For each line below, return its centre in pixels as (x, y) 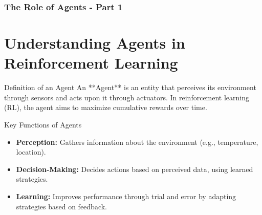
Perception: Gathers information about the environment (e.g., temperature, (137, 142)
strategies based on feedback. (61, 206)
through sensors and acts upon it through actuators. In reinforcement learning (127, 97)
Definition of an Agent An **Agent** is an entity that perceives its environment (130, 87)
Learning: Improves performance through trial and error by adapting (126, 196)
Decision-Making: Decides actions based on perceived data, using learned (135, 169)
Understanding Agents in (95, 43)
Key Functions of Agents (43, 124)
